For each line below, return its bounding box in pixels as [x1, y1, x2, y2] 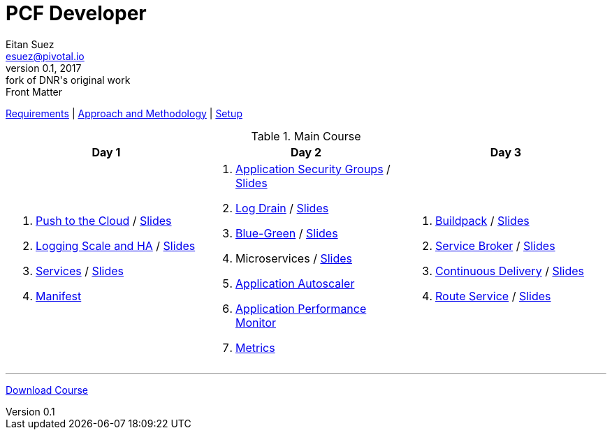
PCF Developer [6, 1, 147, 25]
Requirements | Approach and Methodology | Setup [6, 107, 242, 119]
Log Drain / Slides [235, 200, 329, 215]
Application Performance [235, 301, 367, 316]
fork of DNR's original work [6, 73, 131, 86]
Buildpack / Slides [435, 213, 530, 228]
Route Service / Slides [435, 288, 551, 303]
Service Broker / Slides [435, 238, 555, 253]
